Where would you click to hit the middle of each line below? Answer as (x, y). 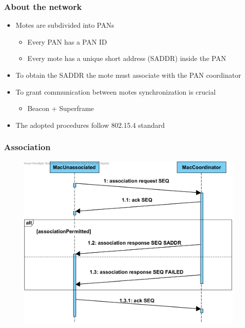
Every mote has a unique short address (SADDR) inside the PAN (127, 58)
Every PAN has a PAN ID (67, 41)
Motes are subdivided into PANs (65, 25)
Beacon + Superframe (61, 108)
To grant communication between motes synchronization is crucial (116, 91)
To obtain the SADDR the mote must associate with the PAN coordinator (128, 75)
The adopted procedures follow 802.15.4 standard (90, 125)
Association (27, 147)
